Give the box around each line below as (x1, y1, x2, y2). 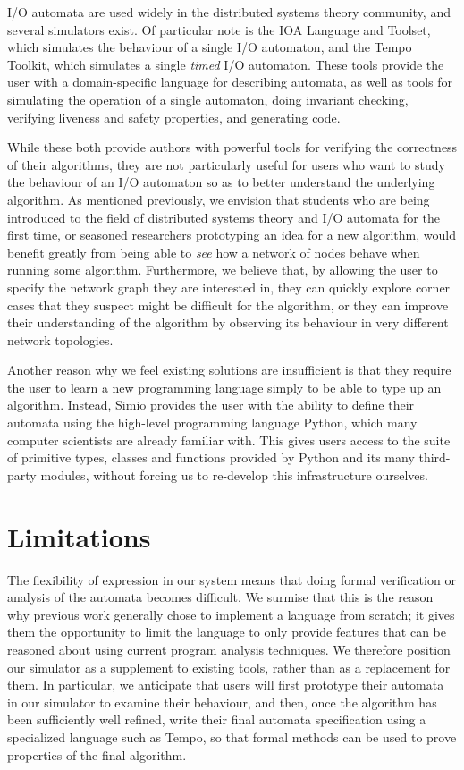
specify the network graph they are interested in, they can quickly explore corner (7, 277, 451, 296)
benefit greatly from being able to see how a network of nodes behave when (7, 242, 420, 261)
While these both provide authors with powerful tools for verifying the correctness (7, 138, 458, 157)
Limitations (7, 518, 151, 554)
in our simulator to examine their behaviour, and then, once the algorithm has (7, 692, 437, 711)
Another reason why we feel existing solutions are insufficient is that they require (7, 360, 451, 379)
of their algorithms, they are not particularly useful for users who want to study (7, 155, 445, 173)
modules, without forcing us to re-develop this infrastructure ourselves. (40, 465, 428, 484)
